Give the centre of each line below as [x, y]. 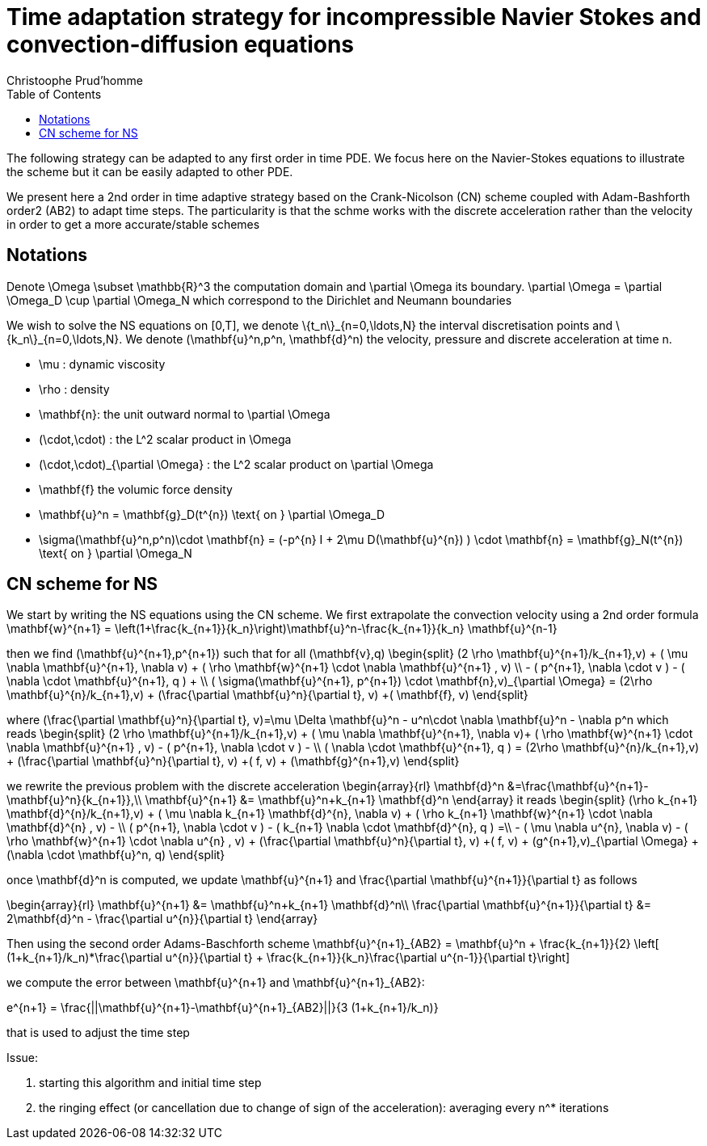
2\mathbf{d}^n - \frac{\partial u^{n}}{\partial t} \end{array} [162, 919]
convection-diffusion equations [181, 44]
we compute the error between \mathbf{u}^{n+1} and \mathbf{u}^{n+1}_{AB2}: [216, 983]
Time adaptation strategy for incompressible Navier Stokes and [354, 17]
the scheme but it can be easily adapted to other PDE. [150, 171]
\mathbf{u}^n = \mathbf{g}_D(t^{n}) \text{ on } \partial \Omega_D [212, 514]
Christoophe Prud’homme [75, 80]
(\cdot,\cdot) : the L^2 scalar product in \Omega [165, 439]
